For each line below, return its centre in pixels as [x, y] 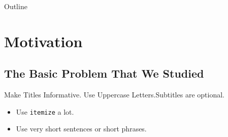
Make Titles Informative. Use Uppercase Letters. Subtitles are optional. [114, 95]
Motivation [43, 41]
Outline [16, 6]
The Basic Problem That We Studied [104, 73]
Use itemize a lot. [45, 111]
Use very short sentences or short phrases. [81, 129]
